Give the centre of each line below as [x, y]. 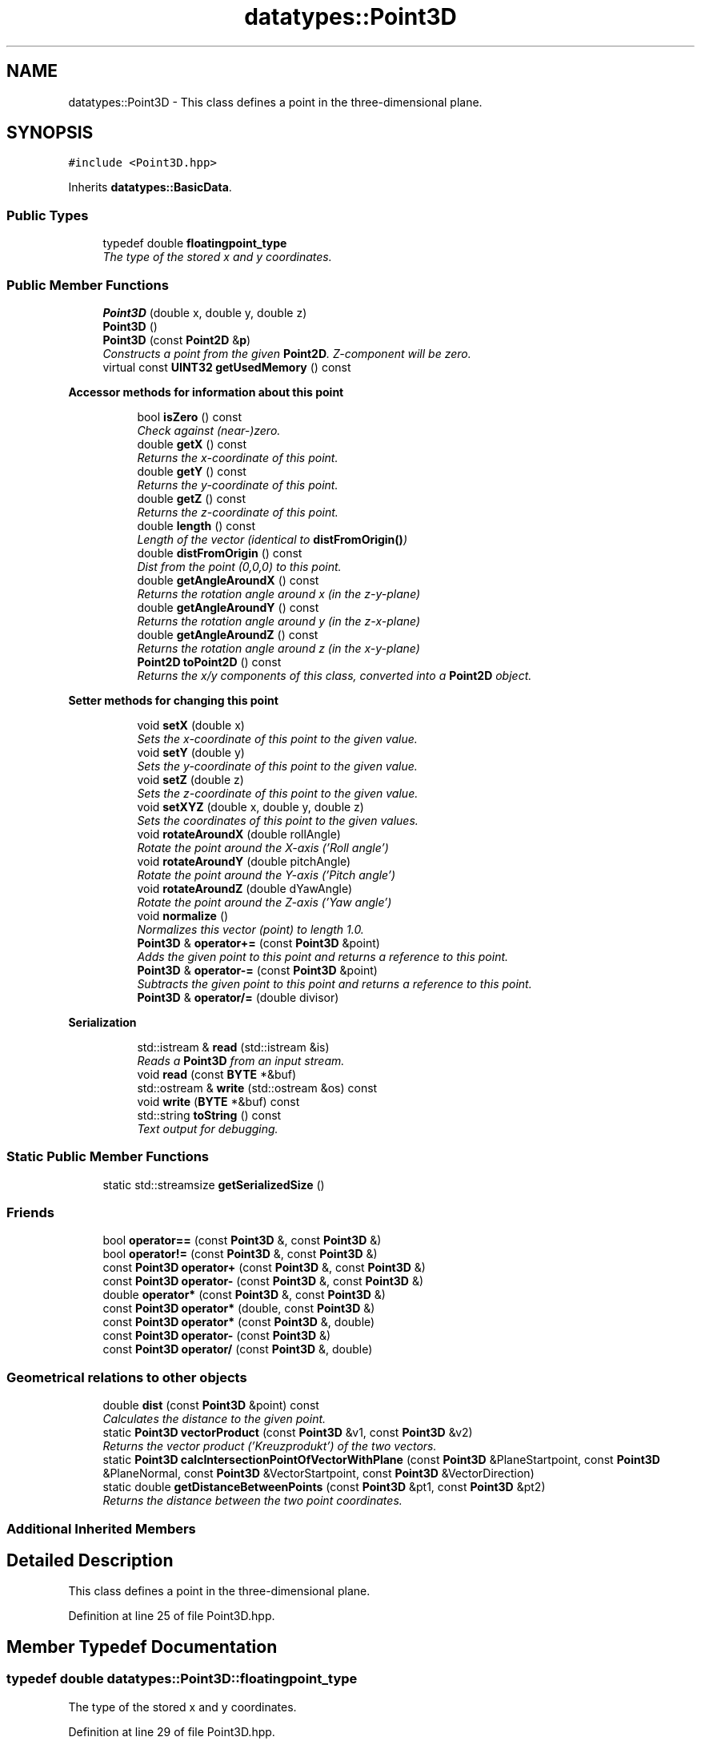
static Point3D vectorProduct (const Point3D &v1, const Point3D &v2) [288, 1433]
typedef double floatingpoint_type [195, 243]
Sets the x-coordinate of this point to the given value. [277, 738]
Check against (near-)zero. [209, 430]
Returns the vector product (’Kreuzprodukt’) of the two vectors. [270, 1446]
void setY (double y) [191, 752]
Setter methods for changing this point [173, 700]
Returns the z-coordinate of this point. [238, 512]
